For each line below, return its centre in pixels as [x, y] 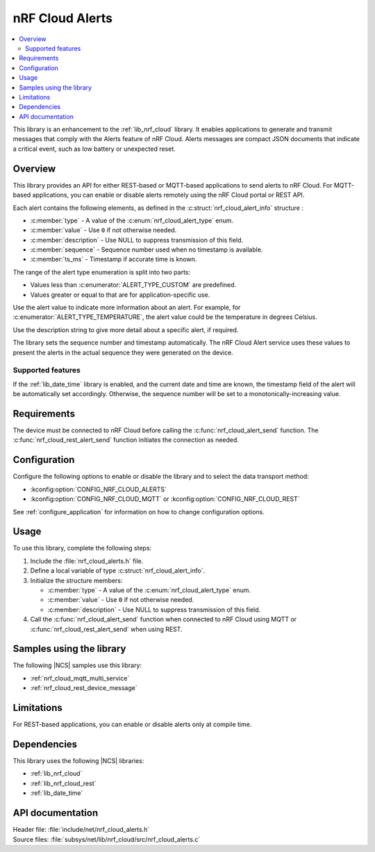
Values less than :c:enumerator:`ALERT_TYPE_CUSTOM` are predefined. [133, 285]
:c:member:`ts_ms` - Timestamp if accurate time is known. [114, 259]
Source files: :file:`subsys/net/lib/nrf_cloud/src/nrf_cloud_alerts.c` [107, 839]
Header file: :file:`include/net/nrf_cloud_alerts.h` [81, 830]
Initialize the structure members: [76, 580]
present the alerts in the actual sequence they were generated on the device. [123, 352]
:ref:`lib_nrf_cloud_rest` [63, 783]
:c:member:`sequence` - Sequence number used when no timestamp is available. [147, 249]
